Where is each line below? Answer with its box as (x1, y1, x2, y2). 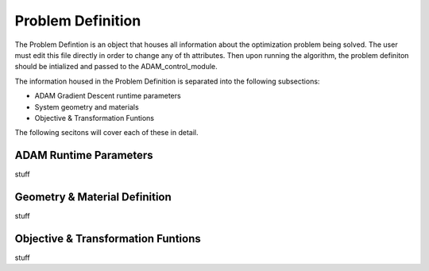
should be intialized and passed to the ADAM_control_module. (14, 62, 218, 72)
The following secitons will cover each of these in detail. (14, 128, 199, 137)
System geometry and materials (34, 102, 139, 111)
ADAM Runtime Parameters (14, 149, 154, 162)
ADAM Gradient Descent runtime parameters (34, 91, 182, 101)
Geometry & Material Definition (14, 191, 172, 203)
